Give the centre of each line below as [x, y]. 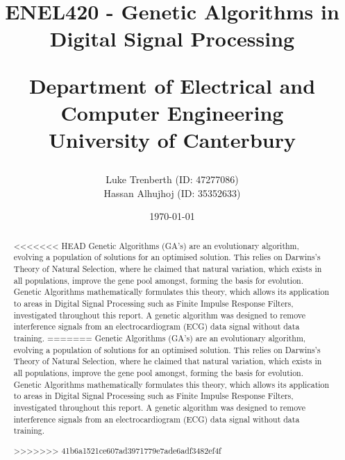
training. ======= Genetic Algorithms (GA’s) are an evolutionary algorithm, [160, 338]
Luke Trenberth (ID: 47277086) [172, 179]
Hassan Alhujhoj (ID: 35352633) [172, 193]
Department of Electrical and [172, 85]
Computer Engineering [172, 112]
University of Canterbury [172, 139]
